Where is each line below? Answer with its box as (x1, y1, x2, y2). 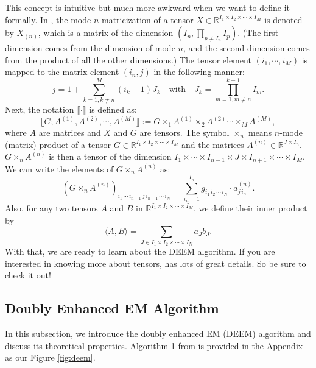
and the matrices (181, 138, 244, 150)
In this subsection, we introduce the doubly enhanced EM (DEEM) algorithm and (5, 327, 311, 340)
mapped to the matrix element (5, 65, 119, 78)
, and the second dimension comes (183, 41, 310, 54)
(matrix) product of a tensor (5, 138, 111, 150)
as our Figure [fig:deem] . (5, 351, 96, 364)
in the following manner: (153, 65, 245, 78)
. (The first (237, 26, 279, 39)
